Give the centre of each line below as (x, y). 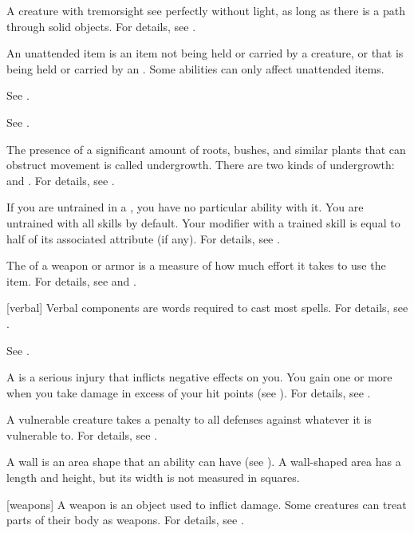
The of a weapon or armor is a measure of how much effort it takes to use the (196, 265)
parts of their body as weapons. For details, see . (125, 520)
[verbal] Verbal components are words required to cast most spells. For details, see (207, 308)
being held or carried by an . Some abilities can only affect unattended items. (195, 68)
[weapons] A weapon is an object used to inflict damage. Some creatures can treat (207, 504)
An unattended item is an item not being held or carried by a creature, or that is (205, 53)
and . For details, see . (61, 180)
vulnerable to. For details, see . (82, 434)
